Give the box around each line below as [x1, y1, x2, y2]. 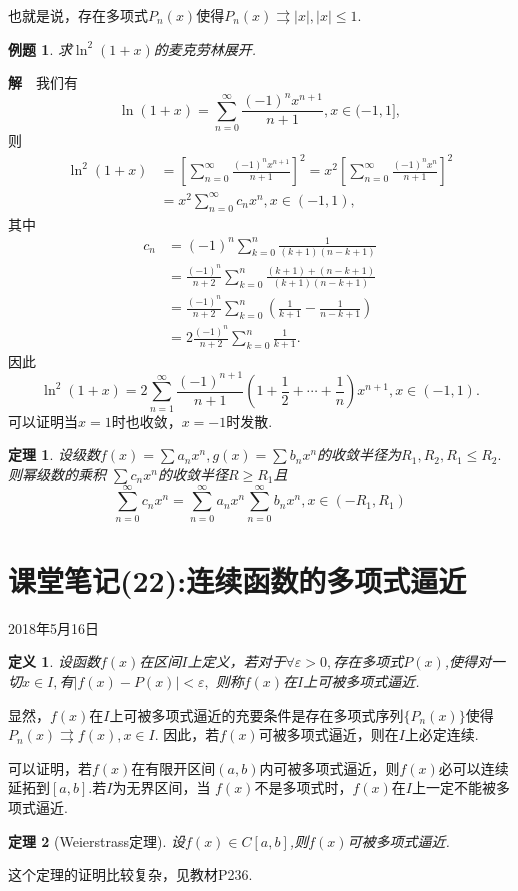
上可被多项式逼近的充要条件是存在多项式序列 [109, 704, 404, 725]
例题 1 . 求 [8, 38, 72, 59]
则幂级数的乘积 [8, 463, 106, 484]
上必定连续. [404, 724, 479, 745]
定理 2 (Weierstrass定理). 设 [8, 830, 186, 851]
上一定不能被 [411, 777, 496, 798]
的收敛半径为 [317, 444, 402, 465]
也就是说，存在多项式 [8, 5, 148, 25]
